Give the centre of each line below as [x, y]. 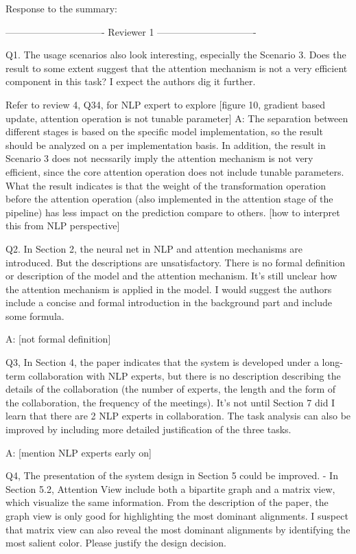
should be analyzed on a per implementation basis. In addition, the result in [166, 145]
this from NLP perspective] [63, 226]
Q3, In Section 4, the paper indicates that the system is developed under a [162, 362]
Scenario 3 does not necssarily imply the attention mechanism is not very [159, 158]
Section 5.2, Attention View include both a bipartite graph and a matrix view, [170, 488]
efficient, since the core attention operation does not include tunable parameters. [175, 171]
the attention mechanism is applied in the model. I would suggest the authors [169, 289]
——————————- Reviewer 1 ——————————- [131, 31]
